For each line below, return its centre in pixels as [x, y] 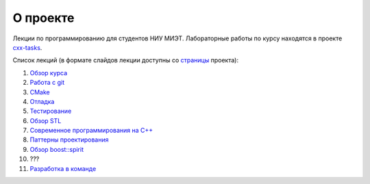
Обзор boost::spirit [57, 149]
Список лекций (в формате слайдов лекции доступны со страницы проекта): [126, 60]
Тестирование [51, 111]
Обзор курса [49, 73]
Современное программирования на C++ [91, 131]
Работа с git [47, 83]
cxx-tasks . [27, 47]
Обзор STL [46, 120]
